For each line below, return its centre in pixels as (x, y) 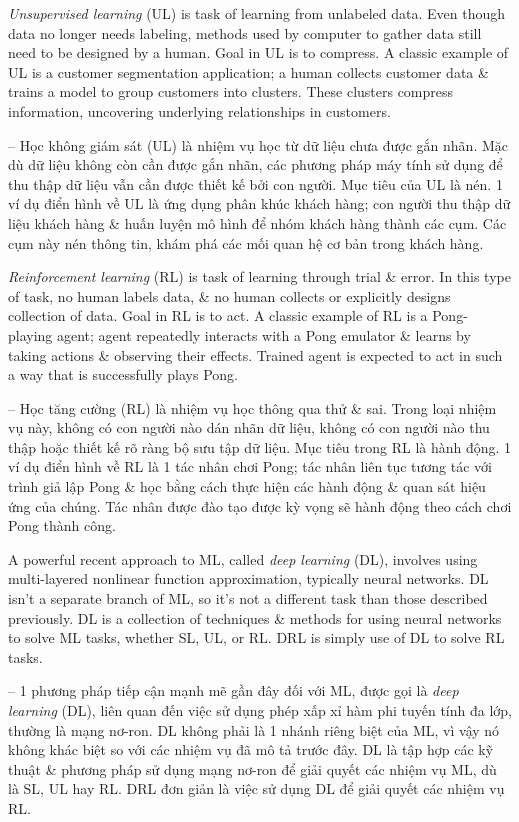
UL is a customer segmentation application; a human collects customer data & (248, 71)
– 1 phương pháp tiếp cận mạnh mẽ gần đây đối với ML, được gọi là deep (233, 690)
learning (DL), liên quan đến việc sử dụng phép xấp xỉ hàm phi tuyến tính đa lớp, (260, 710)
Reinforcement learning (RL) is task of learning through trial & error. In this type (259, 276)
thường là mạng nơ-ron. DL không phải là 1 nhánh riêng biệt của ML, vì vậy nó (254, 729)
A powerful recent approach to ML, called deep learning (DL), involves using (243, 558)
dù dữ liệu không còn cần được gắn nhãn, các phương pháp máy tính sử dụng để (255, 164)
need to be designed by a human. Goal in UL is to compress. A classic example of (258, 52)
